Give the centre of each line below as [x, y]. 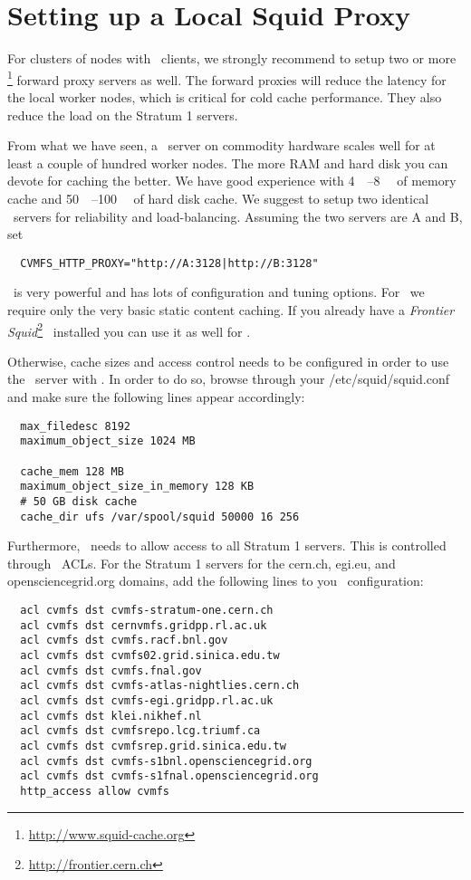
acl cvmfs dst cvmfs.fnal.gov [111, 670]
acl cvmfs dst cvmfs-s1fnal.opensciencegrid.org [169, 776]
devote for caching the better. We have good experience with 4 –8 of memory [232, 181]
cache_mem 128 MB [72, 471]
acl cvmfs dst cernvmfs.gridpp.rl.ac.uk [144, 625]
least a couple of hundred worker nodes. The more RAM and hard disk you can [228, 163]
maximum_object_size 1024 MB [108, 441]
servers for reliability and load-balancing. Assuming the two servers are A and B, [238, 216]
